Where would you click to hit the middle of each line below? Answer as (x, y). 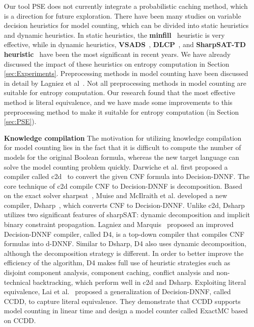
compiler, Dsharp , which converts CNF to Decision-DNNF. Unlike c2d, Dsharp (125, 205)
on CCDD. (20, 320)
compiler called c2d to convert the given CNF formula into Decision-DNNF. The (127, 176)
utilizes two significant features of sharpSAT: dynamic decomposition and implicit (127, 214)
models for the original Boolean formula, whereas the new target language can (122, 157)
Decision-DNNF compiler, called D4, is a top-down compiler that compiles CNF (124, 234)
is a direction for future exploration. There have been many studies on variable (123, 15)
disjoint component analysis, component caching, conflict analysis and (109, 272)
